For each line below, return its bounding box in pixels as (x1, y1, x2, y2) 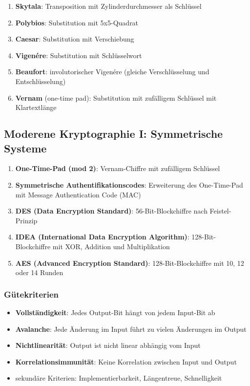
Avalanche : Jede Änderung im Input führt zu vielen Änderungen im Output (15, 323, 247, 334)
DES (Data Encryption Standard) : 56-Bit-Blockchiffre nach (15, 206, 208, 216)
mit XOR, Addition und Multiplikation (52, 241, 170, 251)
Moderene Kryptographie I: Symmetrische (4, 126, 223, 141)
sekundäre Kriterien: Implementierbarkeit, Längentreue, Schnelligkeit (15, 373, 222, 383)
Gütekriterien (4, 288, 59, 300)
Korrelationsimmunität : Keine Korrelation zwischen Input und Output (15, 356, 237, 366)
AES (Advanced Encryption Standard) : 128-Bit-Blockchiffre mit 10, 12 (15, 257, 244, 268)
